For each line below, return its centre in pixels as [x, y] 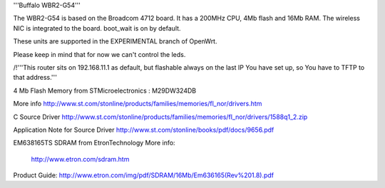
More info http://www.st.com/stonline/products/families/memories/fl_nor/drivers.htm [138, 104]
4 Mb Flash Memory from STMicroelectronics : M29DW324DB [104, 90]
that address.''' [35, 78]
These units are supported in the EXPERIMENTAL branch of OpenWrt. [115, 41]
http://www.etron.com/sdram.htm [80, 159]
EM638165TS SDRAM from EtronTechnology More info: [94, 143]
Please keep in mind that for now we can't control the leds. [99, 54]
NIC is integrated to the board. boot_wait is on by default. [97, 28]
